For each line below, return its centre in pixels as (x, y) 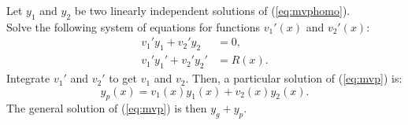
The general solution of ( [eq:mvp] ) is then (107, 108)
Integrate (28, 78)
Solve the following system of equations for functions (133, 26)
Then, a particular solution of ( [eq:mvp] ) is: (297, 78)
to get (123, 78)
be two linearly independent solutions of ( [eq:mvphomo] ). (212, 10)
